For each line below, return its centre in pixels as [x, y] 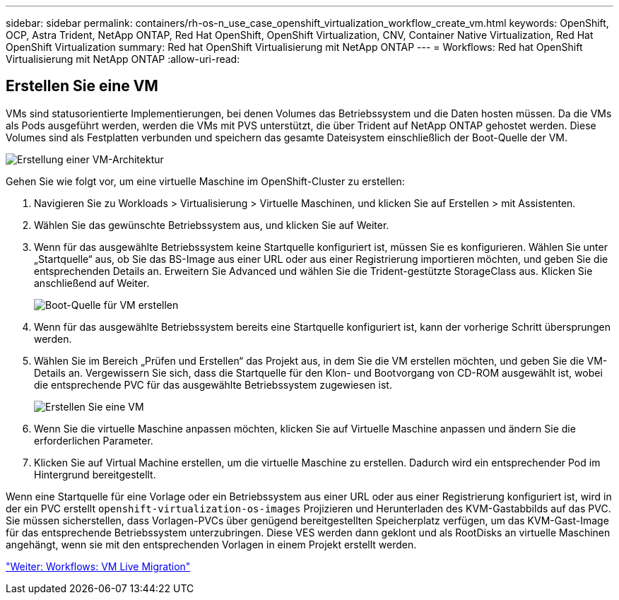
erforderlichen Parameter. [94, 440]
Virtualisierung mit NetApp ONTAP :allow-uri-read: [123, 59]
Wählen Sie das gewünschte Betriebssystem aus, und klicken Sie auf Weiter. [212, 225]
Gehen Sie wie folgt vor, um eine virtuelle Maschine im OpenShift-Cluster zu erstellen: [205, 181]
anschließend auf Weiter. [92, 283]
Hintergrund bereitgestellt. [95, 474]
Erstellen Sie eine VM [82, 86]
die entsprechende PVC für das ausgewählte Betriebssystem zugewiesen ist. [213, 384]
